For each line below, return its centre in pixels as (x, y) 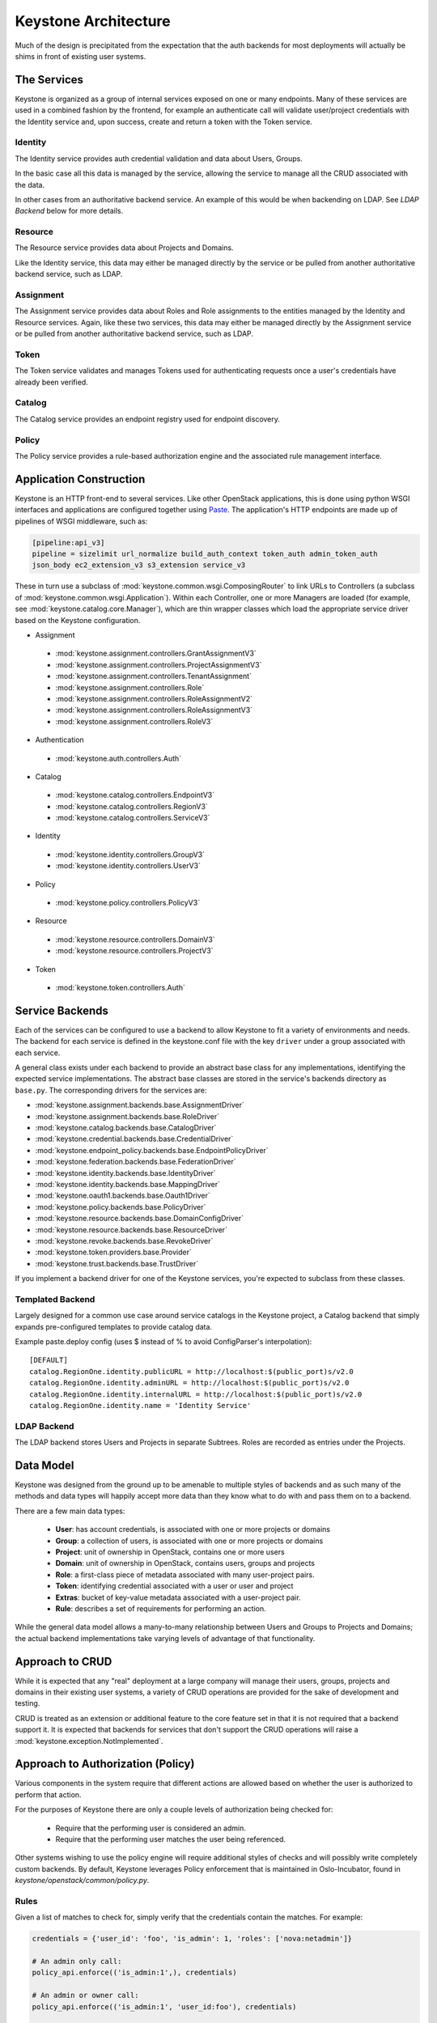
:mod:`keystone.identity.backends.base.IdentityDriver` (125, 1173)
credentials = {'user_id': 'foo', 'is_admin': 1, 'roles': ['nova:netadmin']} (192, 1939)
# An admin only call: (77, 1962)
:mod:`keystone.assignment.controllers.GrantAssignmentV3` (156, 653)
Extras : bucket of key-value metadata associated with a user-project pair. (178, 1597)
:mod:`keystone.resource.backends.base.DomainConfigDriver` (140, 1219)
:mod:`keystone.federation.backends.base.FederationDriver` (136, 1162)
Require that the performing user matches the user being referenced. (171, 1839)
